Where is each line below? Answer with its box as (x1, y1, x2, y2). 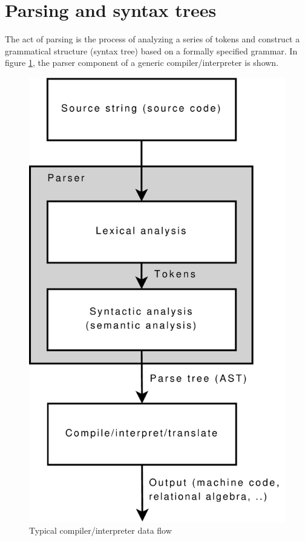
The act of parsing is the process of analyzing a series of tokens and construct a (5, 33, 300, 45)
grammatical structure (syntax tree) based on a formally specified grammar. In (5, 44, 298, 57)
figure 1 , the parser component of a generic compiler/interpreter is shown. (5, 56, 279, 69)
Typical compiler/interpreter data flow (29, 524, 172, 537)
